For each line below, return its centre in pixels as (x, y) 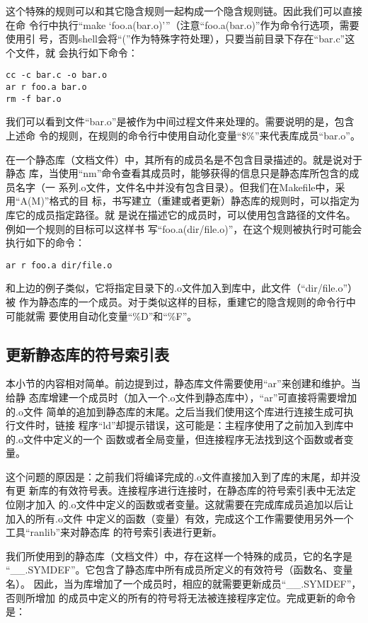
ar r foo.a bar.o (46, 87)
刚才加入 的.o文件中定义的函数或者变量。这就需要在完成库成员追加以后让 (184, 504)
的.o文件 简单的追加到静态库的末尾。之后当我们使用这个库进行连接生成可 (175, 411)
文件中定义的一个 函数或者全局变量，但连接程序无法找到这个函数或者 (183, 439)
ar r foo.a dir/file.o (59, 265)
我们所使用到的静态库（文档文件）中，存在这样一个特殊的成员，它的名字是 (179, 555)
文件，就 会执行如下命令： (76, 52)
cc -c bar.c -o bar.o (57, 75)
